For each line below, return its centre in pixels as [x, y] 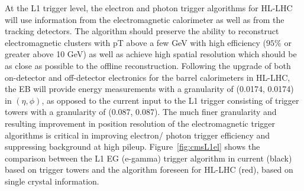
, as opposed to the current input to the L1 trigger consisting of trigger [170, 100]
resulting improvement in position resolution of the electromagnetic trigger [140, 123]
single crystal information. [52, 181]
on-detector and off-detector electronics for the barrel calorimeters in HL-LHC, [148, 77]
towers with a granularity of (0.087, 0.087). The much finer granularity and [141, 112]
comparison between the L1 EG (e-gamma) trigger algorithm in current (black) [148, 158]
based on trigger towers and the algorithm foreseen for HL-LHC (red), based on [149, 169]
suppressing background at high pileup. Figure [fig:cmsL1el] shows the [132, 146]
